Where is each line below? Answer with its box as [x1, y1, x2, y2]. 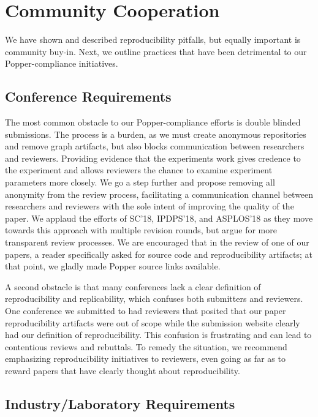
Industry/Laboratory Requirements [5, 394, 235, 413]
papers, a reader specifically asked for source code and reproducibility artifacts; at [5, 247, 312, 260]
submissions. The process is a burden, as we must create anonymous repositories [5, 127, 306, 140]
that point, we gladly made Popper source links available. [5, 260, 221, 272]
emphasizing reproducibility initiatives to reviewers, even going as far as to [5, 352, 286, 365]
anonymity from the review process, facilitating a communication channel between [5, 187, 314, 200]
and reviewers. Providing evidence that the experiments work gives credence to [5, 151, 301, 164]
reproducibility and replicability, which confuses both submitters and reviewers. [5, 292, 303, 305]
